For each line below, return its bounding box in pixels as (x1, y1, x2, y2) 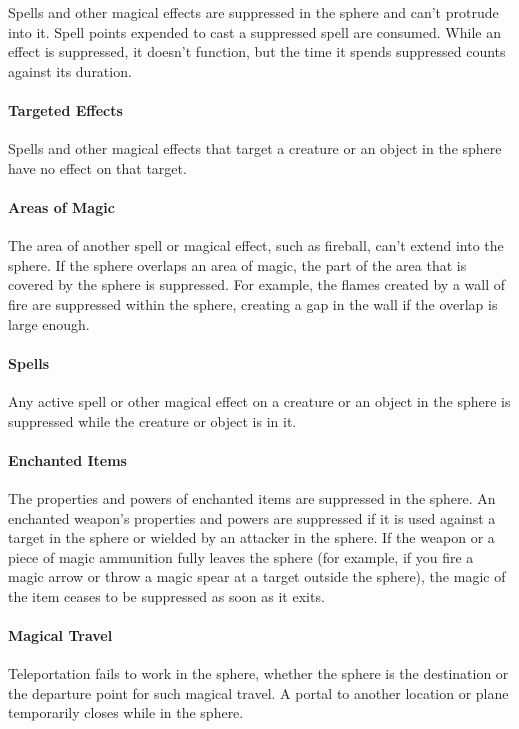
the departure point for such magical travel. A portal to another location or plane (8, 682, 509, 703)
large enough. (8, 313, 90, 334)
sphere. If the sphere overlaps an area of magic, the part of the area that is (8, 254, 467, 275)
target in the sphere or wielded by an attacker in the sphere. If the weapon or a (8, 527, 495, 548)
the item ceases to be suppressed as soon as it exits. (8, 585, 325, 606)
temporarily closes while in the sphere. (8, 702, 244, 723)
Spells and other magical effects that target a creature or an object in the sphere (8, 138, 502, 159)
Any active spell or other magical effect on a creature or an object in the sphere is (8, 390, 511, 411)
